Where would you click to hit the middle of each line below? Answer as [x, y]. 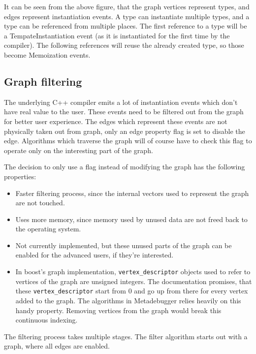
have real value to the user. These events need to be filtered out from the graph [124, 112]
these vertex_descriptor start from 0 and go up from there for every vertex [132, 291]
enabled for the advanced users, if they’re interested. [95, 255]
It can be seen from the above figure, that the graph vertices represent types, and [127, 6]
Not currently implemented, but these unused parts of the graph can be [124, 245]
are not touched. [40, 203]
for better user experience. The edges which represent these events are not [116, 121]
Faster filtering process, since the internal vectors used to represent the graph [132, 193]
